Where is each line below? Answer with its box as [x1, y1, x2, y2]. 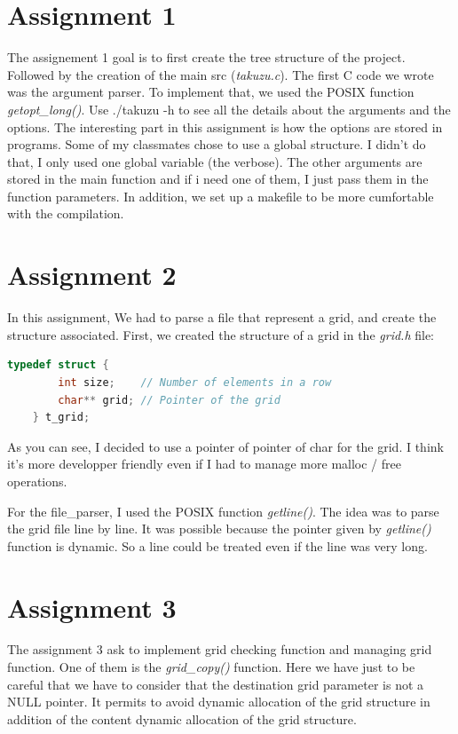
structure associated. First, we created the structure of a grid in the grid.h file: [7, 325, 434, 343]
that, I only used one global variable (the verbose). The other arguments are [7, 152, 422, 170]
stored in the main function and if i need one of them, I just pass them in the [7, 170, 429, 188]
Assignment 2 [7, 257, 177, 293]
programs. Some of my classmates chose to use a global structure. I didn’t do [7, 135, 426, 154]
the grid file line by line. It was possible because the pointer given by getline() [7, 519, 431, 538]
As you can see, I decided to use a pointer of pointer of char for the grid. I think [7, 437, 444, 455]
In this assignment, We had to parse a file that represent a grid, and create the [7, 308, 437, 327]
